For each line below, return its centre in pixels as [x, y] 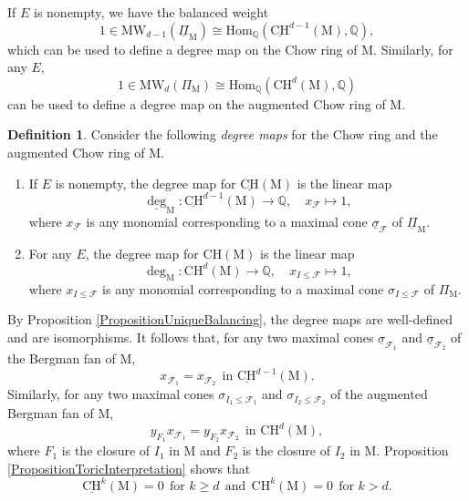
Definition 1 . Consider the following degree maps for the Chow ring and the [223, 134]
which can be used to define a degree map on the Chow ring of [182, 49]
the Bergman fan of [62, 358]
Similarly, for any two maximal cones [111, 394]
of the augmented [379, 394]
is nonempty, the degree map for [146, 183]
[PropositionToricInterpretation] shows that [129, 468]
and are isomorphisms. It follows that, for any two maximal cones [191, 337]
